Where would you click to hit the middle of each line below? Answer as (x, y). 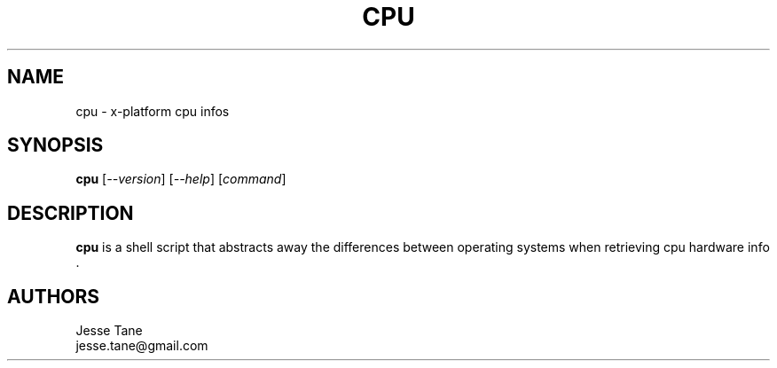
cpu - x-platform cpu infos (153, 111)
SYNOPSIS (55, 145)
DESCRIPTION (71, 213)
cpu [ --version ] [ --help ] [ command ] (181, 179)
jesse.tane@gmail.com (142, 346)
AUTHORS (54, 296)
